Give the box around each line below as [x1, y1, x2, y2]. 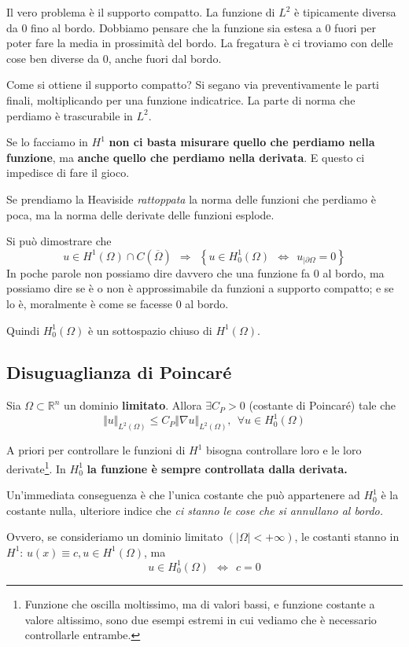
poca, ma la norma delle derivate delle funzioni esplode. [6, 206, 275, 222]
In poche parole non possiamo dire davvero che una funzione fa [6, 264, 311, 281]
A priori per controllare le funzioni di [6, 442, 186, 458]
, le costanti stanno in [294, 528, 400, 545]
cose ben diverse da [6, 50, 100, 66]
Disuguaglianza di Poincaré [6, 360, 232, 384]
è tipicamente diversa [294, 4, 396, 20]
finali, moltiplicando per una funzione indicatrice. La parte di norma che [6, 91, 356, 108]
